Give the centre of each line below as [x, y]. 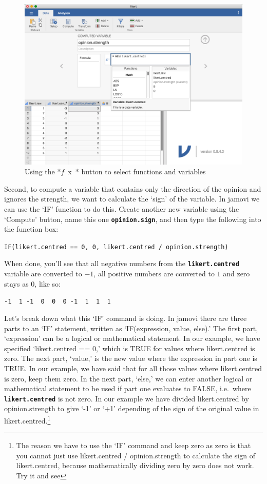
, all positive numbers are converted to [154, 274]
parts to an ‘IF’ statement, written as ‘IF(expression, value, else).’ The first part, [131, 328]
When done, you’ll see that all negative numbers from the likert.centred [122, 263]
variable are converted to [43, 274]
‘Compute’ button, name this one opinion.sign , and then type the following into [133, 219]
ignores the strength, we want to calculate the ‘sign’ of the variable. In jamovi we [132, 199]
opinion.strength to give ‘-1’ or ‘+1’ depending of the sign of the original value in [132, 408]
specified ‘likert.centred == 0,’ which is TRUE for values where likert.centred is [130, 348]
